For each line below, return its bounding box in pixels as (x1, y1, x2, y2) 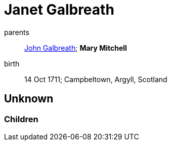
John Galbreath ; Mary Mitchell (24, 43, 127, 52)
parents (4, 27, 29, 37)
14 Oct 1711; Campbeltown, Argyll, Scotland (24, 75, 167, 84)
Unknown (4, 92, 54, 105)
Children (4, 114, 38, 124)
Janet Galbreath (4, 1, 114, 18)
